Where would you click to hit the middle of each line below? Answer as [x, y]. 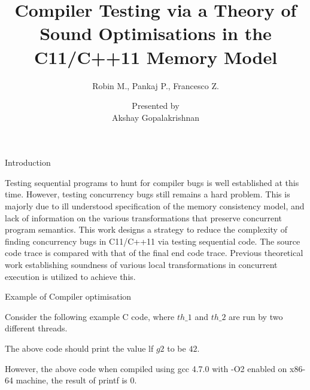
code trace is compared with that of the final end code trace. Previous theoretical [154, 253]
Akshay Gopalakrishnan [156, 117]
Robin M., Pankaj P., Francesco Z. [156, 85]
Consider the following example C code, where [90, 316]
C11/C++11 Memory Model [156, 57]
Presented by [156, 106]
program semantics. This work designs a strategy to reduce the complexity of [146, 229]
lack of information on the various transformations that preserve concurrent [144, 217]
